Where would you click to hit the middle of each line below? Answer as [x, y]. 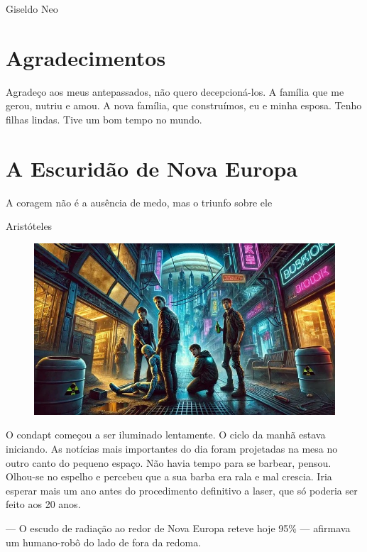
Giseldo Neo [32, 9]
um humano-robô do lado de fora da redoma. [104, 542]
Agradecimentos [86, 57]
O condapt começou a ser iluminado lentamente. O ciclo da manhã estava [166, 435]
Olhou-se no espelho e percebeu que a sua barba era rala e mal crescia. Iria [169, 476]
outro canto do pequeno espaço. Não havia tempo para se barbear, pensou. [169, 462]
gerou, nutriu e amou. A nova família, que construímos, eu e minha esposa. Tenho [184, 105]
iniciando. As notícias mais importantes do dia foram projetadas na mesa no [172, 449]
